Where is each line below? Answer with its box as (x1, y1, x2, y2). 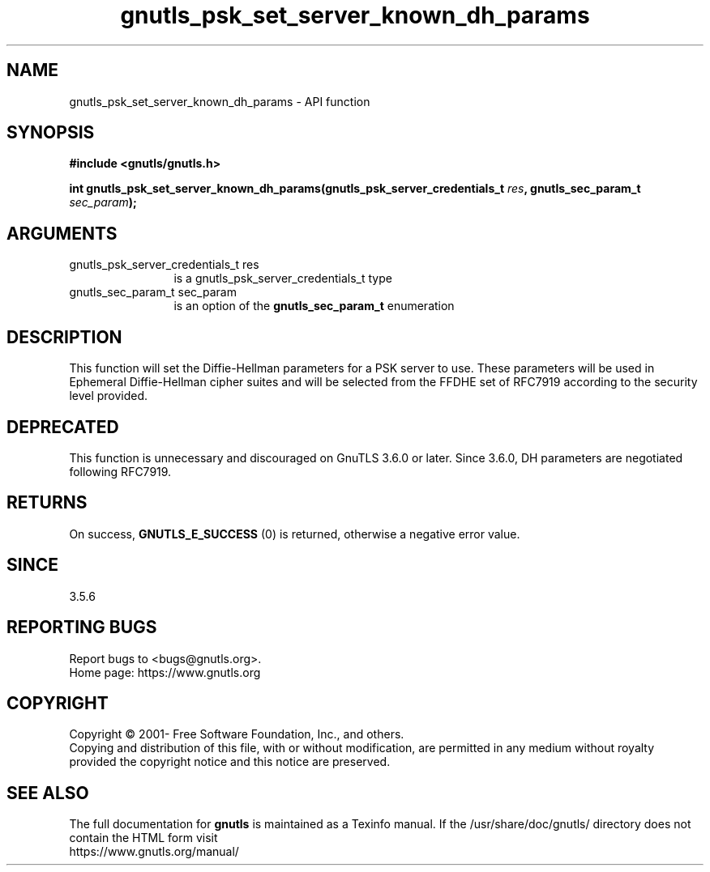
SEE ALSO (6, 782, 89, 803)
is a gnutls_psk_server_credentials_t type (173, 271, 392, 286)
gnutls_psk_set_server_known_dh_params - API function (69, 94, 370, 108)
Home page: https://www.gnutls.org (69, 665, 261, 679)
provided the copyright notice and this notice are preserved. (69, 755, 391, 769)
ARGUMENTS (6, 223, 118, 244)
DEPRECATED (6, 416, 119, 437)
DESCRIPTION (6, 326, 122, 347)
